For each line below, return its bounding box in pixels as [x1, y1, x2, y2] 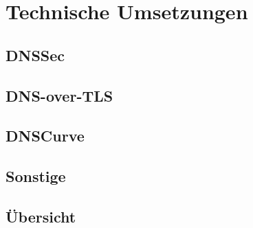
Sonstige [5, 166, 66, 187]
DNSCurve [5, 125, 85, 146]
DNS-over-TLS [5, 84, 113, 106]
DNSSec [5, 44, 65, 65]
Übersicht [5, 205, 76, 227]
